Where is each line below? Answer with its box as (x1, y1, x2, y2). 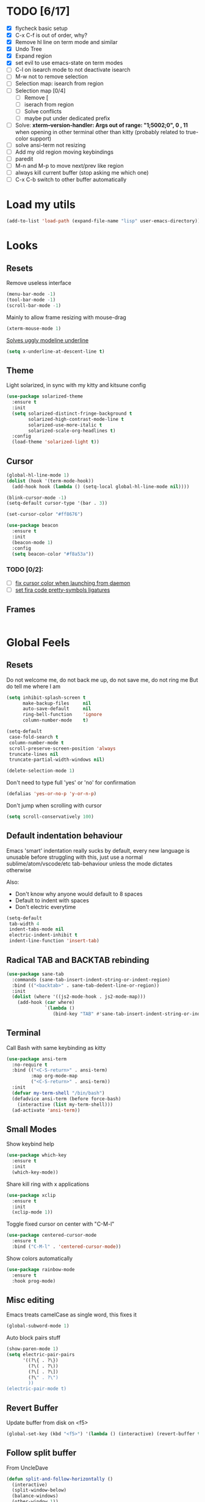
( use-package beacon (6, 523, 59, 529)
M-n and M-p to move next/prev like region (15, 162, 124, 170)
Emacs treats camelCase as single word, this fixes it (6, 1311, 137, 1318)
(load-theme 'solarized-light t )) (12, 439, 99, 445)
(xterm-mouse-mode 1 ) (6, 325, 62, 331)
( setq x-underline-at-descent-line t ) (6, 348, 105, 355)
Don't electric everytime (15, 903, 76, 910)
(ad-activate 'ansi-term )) (12, 1107, 81, 1113)
